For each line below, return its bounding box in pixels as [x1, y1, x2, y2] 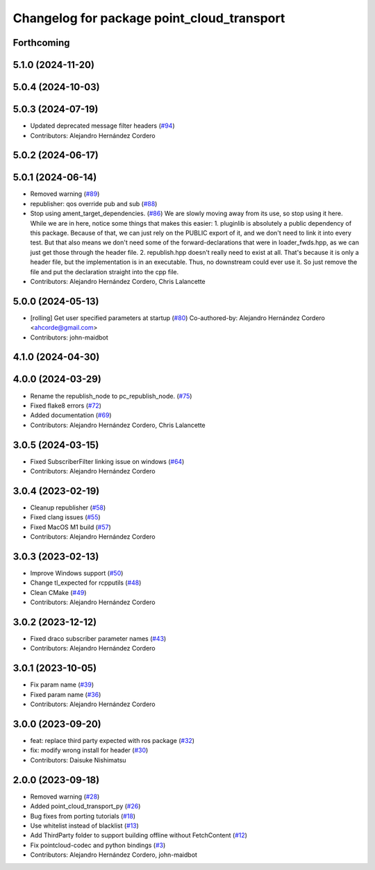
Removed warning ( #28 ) [30, 792, 100, 801]
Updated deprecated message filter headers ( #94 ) [30, 122, 175, 130]
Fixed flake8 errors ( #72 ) [30, 401, 102, 410]
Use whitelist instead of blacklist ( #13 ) [30, 821, 139, 830]
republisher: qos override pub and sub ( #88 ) [30, 199, 158, 208]
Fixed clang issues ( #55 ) [30, 513, 101, 521]
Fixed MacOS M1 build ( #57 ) [30, 523, 111, 531]
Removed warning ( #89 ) [30, 190, 100, 198]
